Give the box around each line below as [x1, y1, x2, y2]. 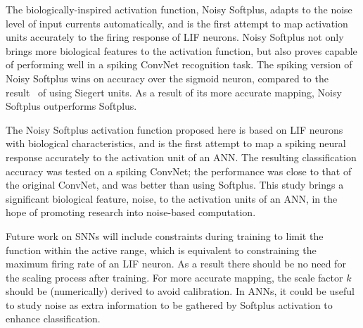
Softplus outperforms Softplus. [6, 99, 137, 113]
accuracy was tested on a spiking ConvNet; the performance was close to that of [6, 163, 352, 178]
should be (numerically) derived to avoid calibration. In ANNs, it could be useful [6, 284, 355, 298]
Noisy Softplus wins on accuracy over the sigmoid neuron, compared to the [6, 70, 329, 85]
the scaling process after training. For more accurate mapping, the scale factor [6, 270, 343, 284]
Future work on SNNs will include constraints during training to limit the [6, 228, 324, 243]
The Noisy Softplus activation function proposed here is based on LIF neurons [6, 122, 343, 137]
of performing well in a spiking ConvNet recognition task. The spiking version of [6, 57, 352, 72]
